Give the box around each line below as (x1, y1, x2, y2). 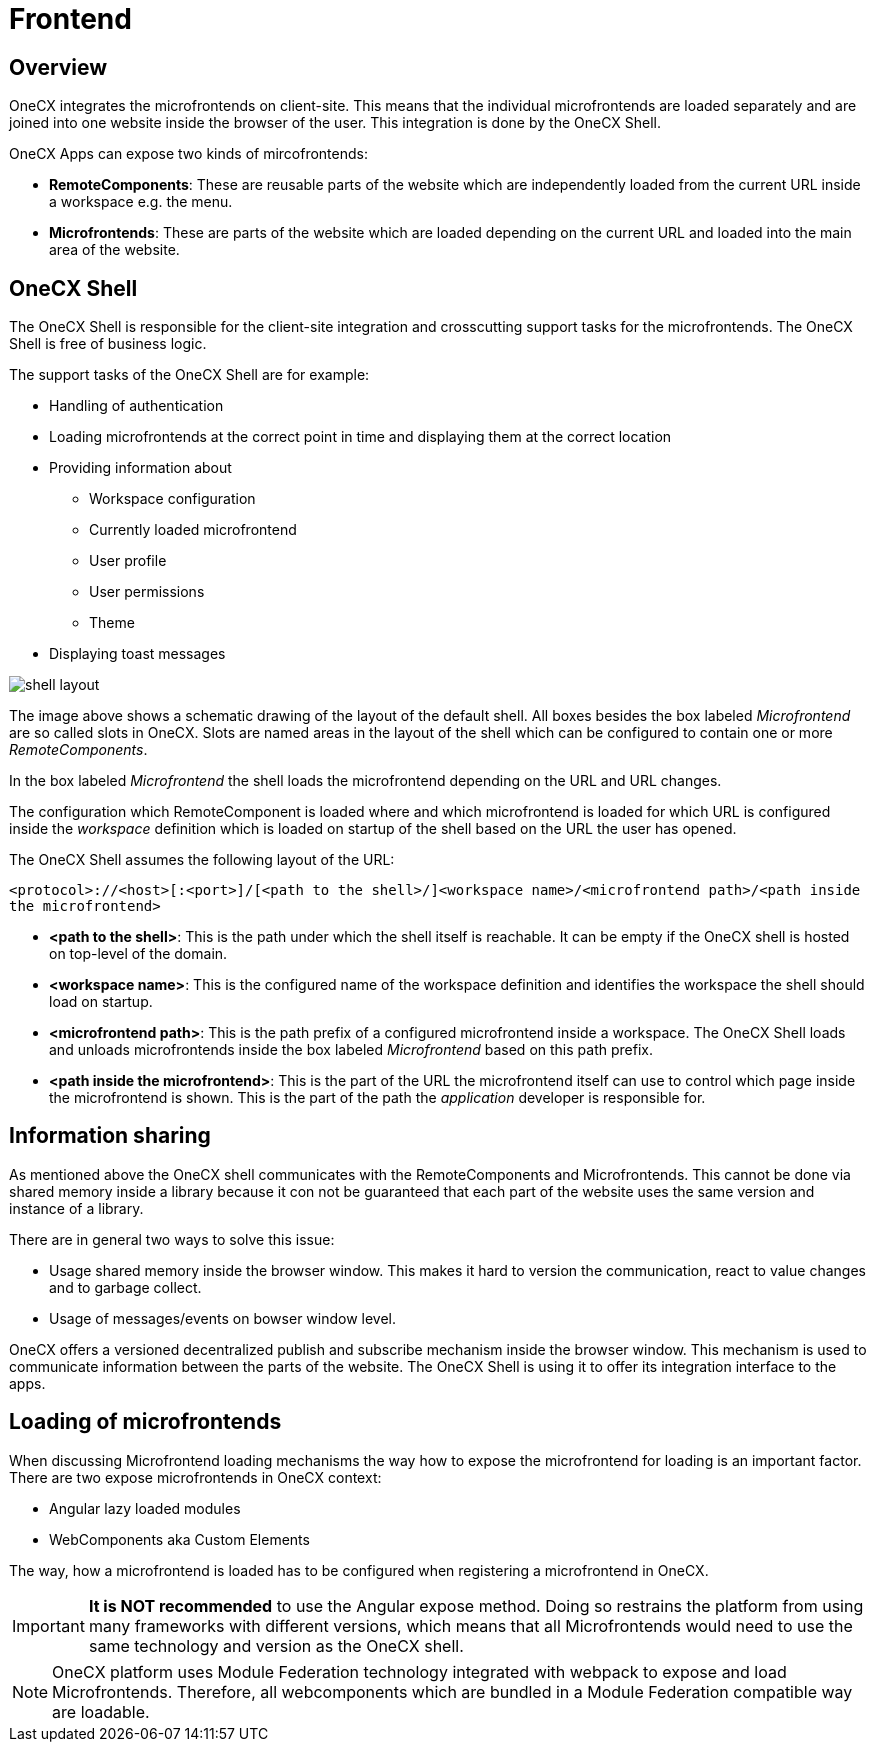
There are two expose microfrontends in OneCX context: (9, 1468, 382, 1486)
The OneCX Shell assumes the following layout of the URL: (9, 851, 395, 869)
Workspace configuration (89, 490, 256, 508)
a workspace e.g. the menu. (49, 193, 233, 211)
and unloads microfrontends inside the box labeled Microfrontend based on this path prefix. (49, 1041, 653, 1059)
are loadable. (52, 1701, 150, 1722)
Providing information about (49, 459, 232, 477)
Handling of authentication (49, 397, 224, 415)
